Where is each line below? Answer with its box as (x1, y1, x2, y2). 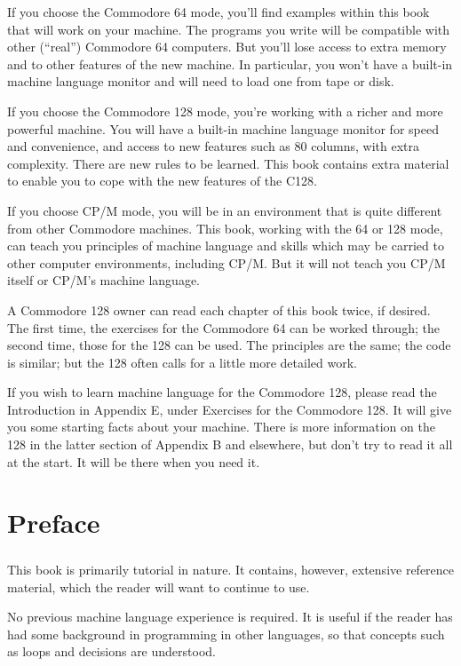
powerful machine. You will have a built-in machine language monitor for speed (7, 119, 439, 138)
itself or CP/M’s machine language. (7, 271, 200, 289)
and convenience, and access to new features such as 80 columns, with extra (7, 137, 420, 155)
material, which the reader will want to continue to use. (7, 577, 310, 596)
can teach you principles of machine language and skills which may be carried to (7, 236, 444, 255)
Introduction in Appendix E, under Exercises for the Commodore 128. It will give (7, 400, 452, 418)
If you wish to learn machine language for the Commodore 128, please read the (7, 383, 437, 401)
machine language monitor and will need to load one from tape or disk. (7, 72, 394, 91)
